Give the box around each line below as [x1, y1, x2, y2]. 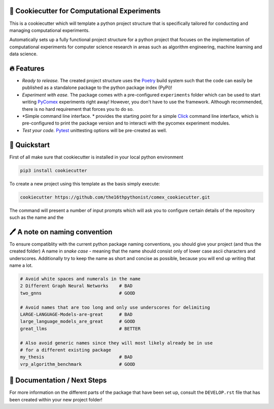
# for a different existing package [20, 347, 112, 353]
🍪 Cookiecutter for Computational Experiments [9, 7, 161, 15]
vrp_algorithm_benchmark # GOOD [20, 361, 135, 367]
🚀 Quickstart [9, 140, 50, 149]
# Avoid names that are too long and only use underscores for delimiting [20, 304, 211, 310]
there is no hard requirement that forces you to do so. [22, 106, 134, 112]
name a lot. [9, 262, 33, 269]
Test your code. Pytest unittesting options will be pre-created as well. [22, 127, 167, 133]
